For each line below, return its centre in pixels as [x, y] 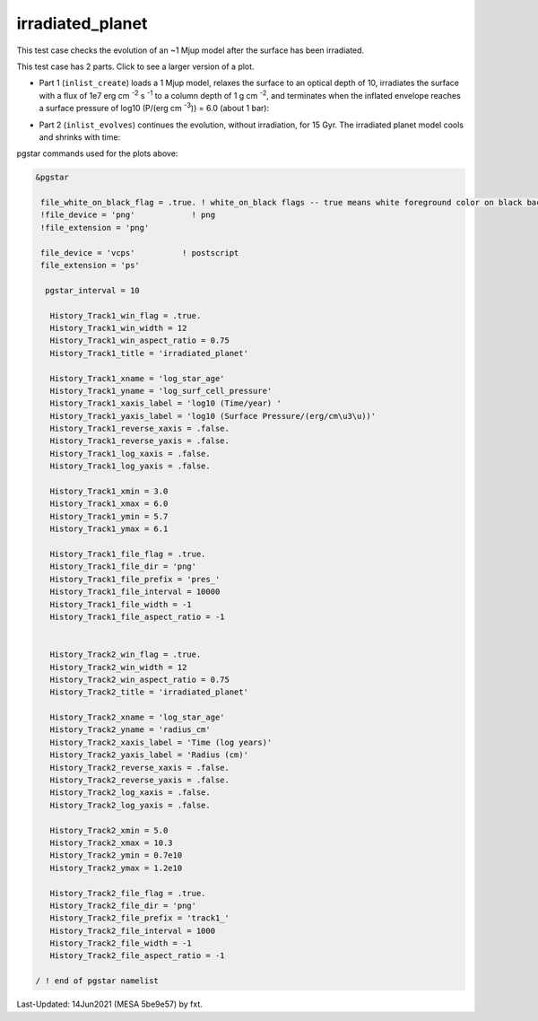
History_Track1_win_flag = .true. [126, 315]
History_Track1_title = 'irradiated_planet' [149, 353]
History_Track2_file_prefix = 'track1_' [140, 918]
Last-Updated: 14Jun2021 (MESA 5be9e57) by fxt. [110, 1004]
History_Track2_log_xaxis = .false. [130, 793]
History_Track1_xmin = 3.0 [109, 492]
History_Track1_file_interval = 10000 [135, 592]
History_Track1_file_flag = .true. [128, 554]
